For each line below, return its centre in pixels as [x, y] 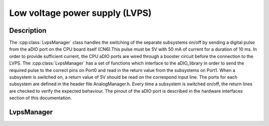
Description [28, 31]
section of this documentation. [41, 98]
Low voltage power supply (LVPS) [80, 13]
